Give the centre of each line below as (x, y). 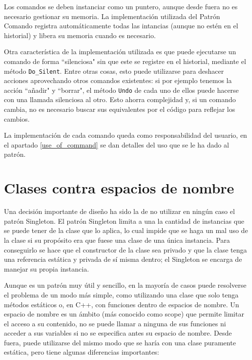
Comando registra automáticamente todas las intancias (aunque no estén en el (121, 26)
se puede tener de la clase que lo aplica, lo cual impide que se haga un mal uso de (126, 230)
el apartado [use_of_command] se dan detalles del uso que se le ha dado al (116, 144)
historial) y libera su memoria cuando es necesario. (80, 35)
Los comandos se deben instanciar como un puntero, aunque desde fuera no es (121, 6)
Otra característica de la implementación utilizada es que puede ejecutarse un (120, 52)
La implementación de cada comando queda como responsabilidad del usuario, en (126, 135)
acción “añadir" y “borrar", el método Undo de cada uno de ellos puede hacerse (121, 90)
